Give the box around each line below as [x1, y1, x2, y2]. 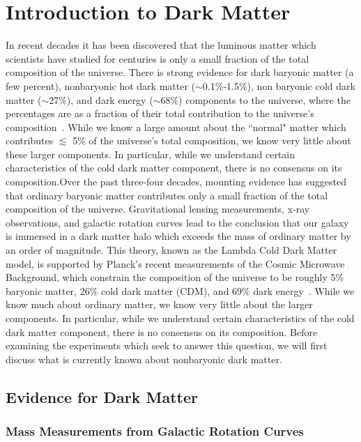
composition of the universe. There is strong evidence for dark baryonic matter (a [6, 65, 354, 79]
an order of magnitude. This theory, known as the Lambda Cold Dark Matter [6, 243, 337, 257]
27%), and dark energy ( [49, 92, 153, 107]
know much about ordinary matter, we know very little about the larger [6, 297, 313, 312]
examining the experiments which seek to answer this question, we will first [6, 338, 328, 353]
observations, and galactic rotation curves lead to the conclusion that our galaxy [6, 215, 349, 229]
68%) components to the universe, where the [160, 92, 351, 107]
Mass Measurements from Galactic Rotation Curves [6, 422, 304, 440]
